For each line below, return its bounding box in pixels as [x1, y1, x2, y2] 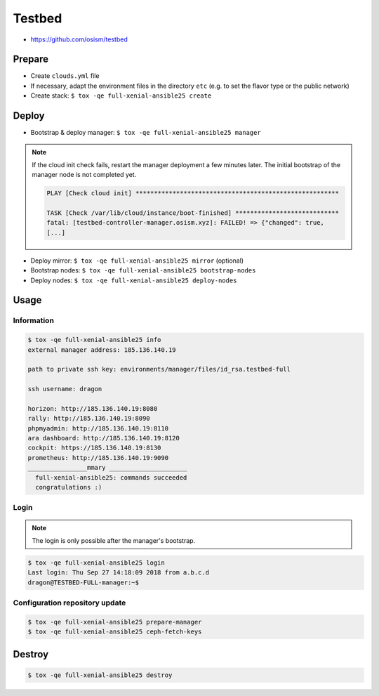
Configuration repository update [13, 598, 126, 608]
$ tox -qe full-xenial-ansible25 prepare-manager [27, 618, 202, 626]
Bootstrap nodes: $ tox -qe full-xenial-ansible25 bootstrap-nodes [30, 266, 256, 275]
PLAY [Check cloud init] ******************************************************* [46, 190, 340, 197]
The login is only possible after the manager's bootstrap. [32, 536, 196, 544]
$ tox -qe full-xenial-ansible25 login [27, 558, 165, 567]
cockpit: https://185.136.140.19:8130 [27, 444, 161, 452]
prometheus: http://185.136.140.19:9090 [27, 454, 168, 461]
